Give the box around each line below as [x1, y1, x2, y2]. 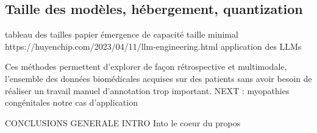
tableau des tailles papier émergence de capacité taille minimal [5, 28, 238, 41]
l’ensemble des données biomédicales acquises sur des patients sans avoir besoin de [5, 72, 312, 84]
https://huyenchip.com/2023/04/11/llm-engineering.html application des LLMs [5, 39, 302, 52]
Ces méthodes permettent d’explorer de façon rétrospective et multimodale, [5, 60, 287, 73]
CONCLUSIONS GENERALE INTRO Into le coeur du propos [5, 116, 241, 129]
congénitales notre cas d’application [5, 96, 138, 109]
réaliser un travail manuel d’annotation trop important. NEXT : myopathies [5, 84, 290, 97]
